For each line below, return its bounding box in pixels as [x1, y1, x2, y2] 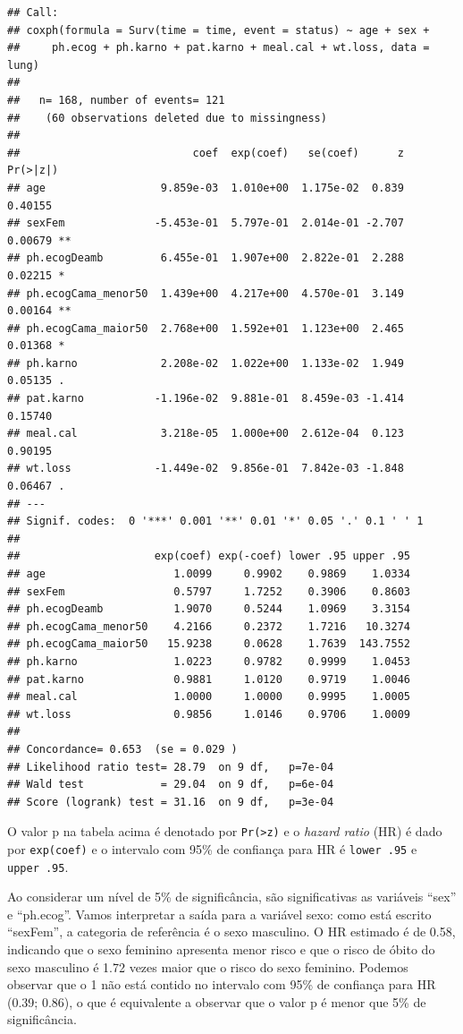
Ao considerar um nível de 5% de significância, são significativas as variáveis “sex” [7, 887, 457, 906]
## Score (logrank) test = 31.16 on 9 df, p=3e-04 [7, 795, 334, 808]
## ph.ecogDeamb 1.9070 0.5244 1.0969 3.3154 [7, 602, 411, 616]
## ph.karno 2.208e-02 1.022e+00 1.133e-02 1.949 [7, 356, 404, 370]
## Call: [7, 6, 59, 19]
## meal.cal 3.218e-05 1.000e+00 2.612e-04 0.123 [7, 427, 404, 440]
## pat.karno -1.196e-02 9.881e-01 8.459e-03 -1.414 [7, 392, 404, 406]
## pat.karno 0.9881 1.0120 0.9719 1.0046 [7, 672, 411, 686]
